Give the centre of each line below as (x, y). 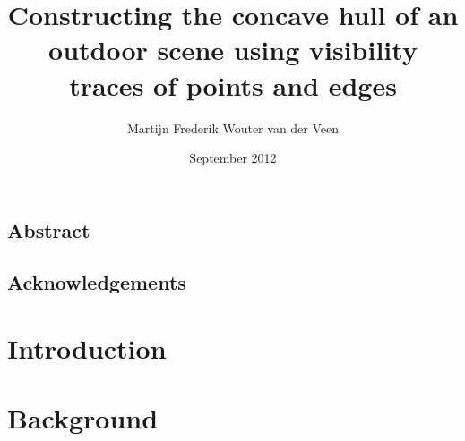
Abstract (49, 229)
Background (83, 418)
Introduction (87, 348)
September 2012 (233, 158)
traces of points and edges (233, 85)
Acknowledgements (97, 282)
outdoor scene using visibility (233, 50)
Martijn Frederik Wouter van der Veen (233, 127)
